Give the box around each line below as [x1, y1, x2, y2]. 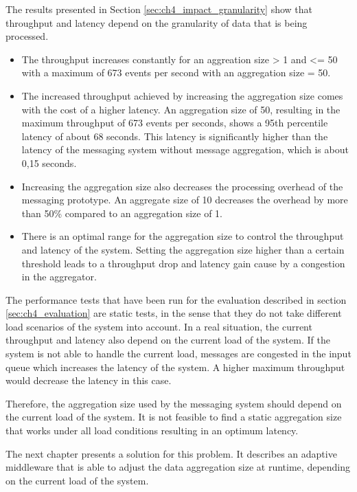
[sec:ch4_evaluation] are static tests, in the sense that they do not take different [5, 306, 342, 320]
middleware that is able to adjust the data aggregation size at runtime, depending [5, 460, 351, 474]
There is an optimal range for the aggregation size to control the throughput [21, 229, 344, 243]
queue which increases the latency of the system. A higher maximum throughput [5, 359, 345, 374]
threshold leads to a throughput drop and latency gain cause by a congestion [21, 256, 345, 270]
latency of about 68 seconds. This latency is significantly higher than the [21, 128, 328, 143]
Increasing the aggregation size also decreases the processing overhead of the [21, 179, 343, 193]
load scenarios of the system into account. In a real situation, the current [5, 319, 312, 333]
